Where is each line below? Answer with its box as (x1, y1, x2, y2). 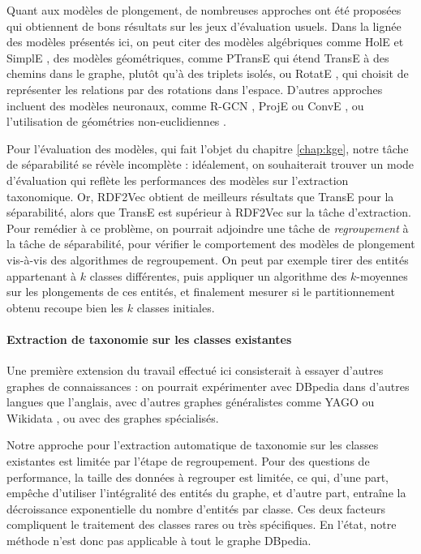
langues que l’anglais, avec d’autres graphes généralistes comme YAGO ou (6, 393, 375, 410)
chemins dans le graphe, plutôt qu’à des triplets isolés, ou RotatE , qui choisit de (6, 65, 409, 82)
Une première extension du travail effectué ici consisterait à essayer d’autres (6, 362, 384, 379)
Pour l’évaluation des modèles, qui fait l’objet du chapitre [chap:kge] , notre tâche (6, 140, 409, 157)
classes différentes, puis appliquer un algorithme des (89, 267, 347, 284)
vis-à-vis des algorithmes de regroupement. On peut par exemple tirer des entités (6, 251, 409, 268)
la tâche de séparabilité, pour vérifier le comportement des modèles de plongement (6, 235, 415, 252)
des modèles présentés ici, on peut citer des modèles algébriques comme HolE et (6, 33, 404, 50)
